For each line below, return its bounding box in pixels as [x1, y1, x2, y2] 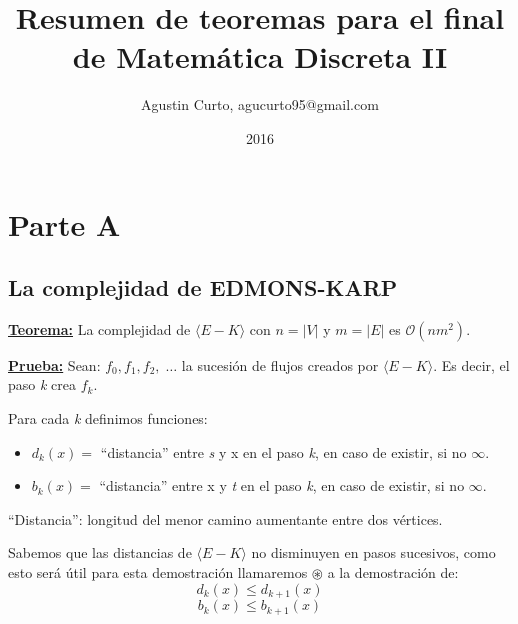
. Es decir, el [433, 354, 510, 375]
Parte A [8, 203, 121, 244]
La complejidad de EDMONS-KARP [8, 272, 398, 303]
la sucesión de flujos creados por [181, 354, 379, 375]
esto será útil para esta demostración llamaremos [8, 562, 308, 583]
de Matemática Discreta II [72, 36, 448, 77]
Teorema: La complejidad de [8, 318, 191, 339]
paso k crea [8, 374, 77, 395]
